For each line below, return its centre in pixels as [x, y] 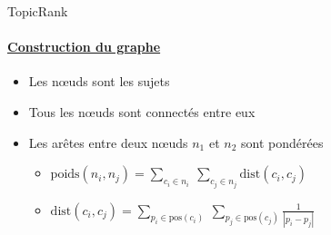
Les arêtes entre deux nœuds [108, 142]
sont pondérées [282, 142]
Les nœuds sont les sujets [99, 81]
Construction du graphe [84, 47]
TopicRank [38, 11]
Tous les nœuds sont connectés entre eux [142, 111]
